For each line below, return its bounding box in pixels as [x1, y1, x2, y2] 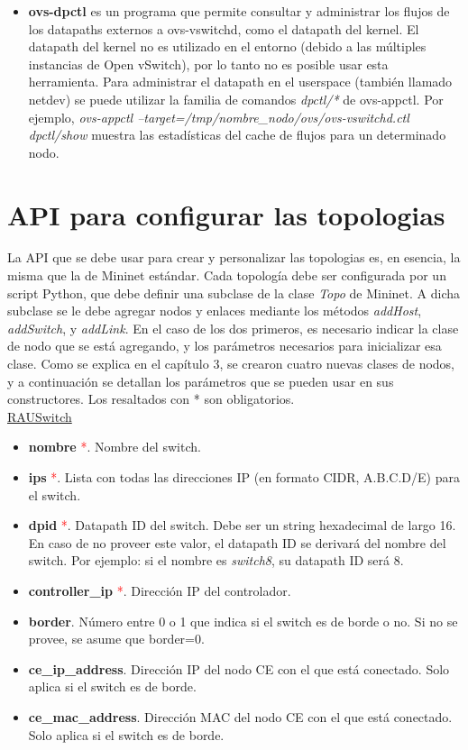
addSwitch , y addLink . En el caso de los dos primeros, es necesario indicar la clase [7, 318, 459, 337]
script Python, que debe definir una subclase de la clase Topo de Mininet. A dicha [7, 283, 461, 302]
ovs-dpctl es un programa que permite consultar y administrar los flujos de [28, 2, 450, 20]
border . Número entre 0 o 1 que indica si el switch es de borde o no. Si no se [28, 611, 458, 630]
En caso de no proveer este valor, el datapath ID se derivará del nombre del [28, 533, 446, 552]
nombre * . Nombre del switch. [28, 437, 201, 456]
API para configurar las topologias [7, 196, 445, 233]
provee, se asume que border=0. [28, 629, 205, 648]
